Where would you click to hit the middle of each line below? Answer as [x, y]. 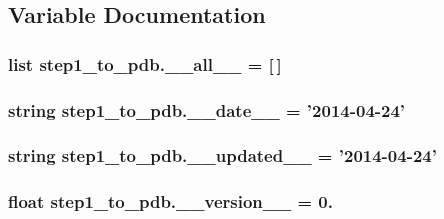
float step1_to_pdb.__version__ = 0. [170, 201]
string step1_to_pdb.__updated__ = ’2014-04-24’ [222, 155]
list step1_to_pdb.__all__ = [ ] [145, 63]
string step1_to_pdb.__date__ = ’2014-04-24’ [207, 109]
